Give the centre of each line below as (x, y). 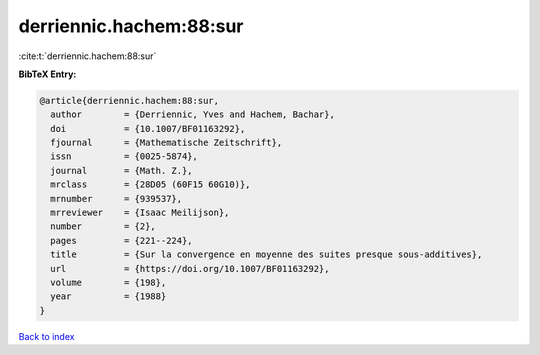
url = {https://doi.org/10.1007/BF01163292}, (190, 268)
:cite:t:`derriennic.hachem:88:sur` (87, 56)
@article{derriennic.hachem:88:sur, (129, 100)
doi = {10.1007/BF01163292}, (148, 128)
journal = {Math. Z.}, (122, 170)
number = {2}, (103, 226)
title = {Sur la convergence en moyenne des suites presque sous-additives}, (266, 254)
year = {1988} (108, 296)
